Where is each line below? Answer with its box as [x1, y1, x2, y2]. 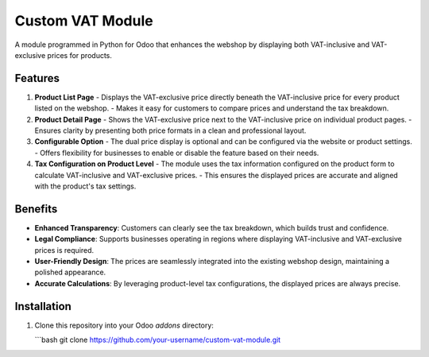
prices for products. [47, 50, 113, 60]
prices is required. [34, 245, 95, 254]
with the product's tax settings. [34, 181, 137, 191]
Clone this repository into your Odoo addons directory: [34, 320, 214, 330]
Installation [14, 299, 71, 313]
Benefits [14, 202, 58, 215]
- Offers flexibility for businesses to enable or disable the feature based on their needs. [34, 148, 319, 157]
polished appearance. [34, 267, 106, 277]
